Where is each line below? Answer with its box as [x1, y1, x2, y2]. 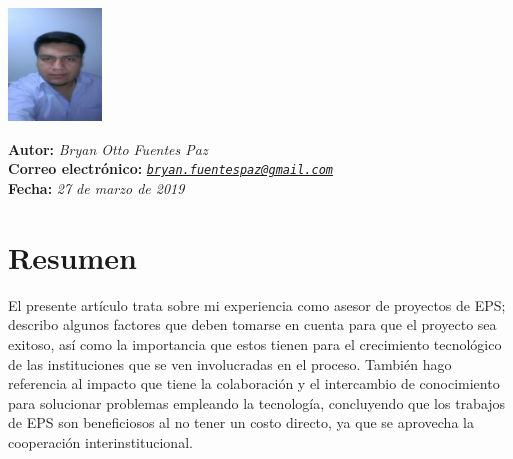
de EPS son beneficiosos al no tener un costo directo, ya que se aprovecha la [8, 412, 474, 433]
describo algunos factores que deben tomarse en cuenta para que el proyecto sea [8, 314, 497, 335]
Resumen [8, 236, 137, 277]
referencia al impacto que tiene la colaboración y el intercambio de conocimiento [8, 373, 500, 394]
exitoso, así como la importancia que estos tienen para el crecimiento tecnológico [8, 333, 502, 354]
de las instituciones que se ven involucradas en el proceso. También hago [8, 353, 452, 374]
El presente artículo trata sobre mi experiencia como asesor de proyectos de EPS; [8, 294, 506, 315]
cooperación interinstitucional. [8, 431, 193, 452]
